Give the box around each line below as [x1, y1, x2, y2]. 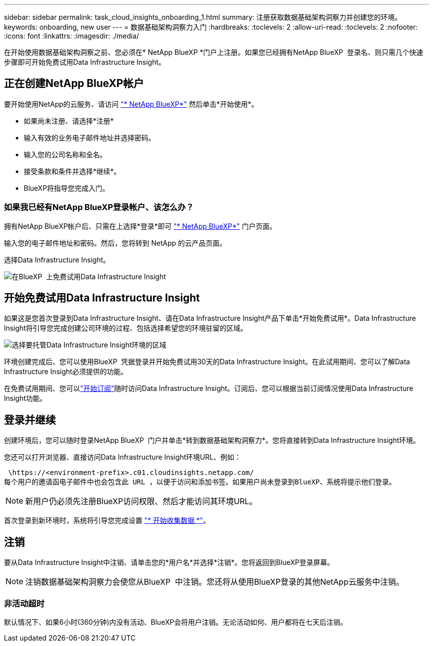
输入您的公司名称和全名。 [24, 150, 107, 159]
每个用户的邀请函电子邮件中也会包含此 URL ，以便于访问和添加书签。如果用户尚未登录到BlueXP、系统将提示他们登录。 [4, 478, 396, 486]
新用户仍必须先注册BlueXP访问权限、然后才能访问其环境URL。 [25, 496, 258, 507]
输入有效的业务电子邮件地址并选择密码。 [24, 133, 155, 142]
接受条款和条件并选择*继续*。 [24, 167, 121, 175]
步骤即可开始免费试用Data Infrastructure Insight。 [4, 58, 166, 66]
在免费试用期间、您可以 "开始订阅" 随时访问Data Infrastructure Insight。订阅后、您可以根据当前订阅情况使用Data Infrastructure [4, 384, 413, 393]
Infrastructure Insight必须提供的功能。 [4, 367, 128, 376]
